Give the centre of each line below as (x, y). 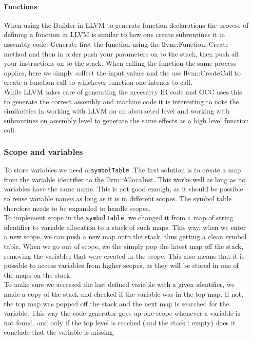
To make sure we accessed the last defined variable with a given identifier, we (119, 284)
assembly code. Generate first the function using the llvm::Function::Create (116, 44)
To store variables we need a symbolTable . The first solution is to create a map (123, 170)
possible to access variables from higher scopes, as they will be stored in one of (121, 265)
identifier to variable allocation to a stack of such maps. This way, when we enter (125, 227)
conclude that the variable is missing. (59, 332)
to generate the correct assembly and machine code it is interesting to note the (122, 101)
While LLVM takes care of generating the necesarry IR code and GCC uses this (123, 91)
